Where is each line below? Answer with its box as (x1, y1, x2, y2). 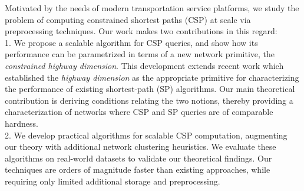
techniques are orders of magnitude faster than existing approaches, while (5, 163, 270, 176)
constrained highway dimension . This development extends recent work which (5, 59, 284, 71)
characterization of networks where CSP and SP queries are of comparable (5, 106, 273, 118)
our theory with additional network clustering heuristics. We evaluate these (5, 140, 276, 153)
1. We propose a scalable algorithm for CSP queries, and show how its (5, 36, 258, 48)
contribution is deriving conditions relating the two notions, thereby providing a (5, 94, 293, 106)
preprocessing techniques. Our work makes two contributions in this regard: (5, 25, 277, 37)
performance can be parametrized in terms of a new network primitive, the (5, 48, 275, 60)
